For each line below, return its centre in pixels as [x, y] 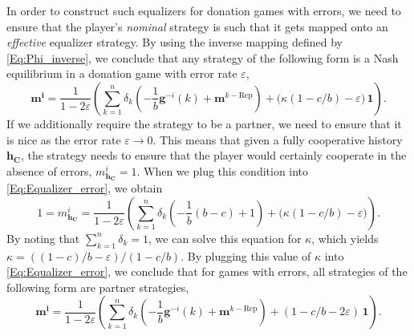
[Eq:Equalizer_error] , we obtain [85, 188]
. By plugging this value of [246, 255]
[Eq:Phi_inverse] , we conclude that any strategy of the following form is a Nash [203, 57]
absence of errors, [49, 170]
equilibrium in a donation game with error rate [122, 73]
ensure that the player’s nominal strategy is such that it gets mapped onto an [197, 26]
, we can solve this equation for [225, 238]
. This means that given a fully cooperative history [278, 139]
